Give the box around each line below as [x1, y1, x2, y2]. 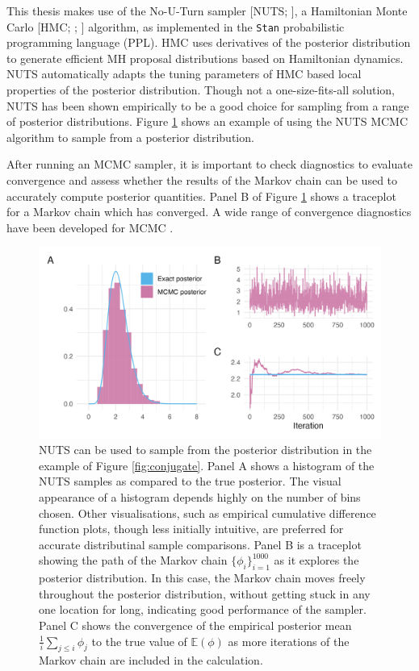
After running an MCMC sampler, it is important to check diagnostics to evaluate [6, 156, 413, 173]
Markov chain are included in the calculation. [39, 652, 263, 669]
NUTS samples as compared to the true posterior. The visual [39, 473, 341, 490]
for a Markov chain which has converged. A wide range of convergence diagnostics [6, 203, 412, 220]
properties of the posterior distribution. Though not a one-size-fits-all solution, [6, 81, 395, 98]
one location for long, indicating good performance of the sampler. [39, 601, 367, 618]
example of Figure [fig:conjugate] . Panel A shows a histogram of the [39, 456, 375, 473]
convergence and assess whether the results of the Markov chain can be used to [6, 172, 398, 188]
